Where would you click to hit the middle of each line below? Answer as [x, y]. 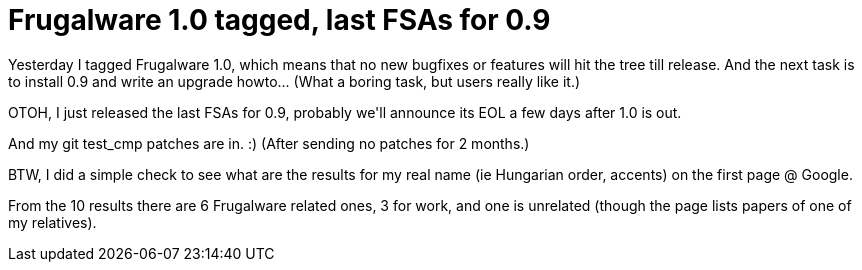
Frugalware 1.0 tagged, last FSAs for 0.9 [279, 20]
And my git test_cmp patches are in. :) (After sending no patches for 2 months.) [269, 143]
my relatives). [52, 222]
